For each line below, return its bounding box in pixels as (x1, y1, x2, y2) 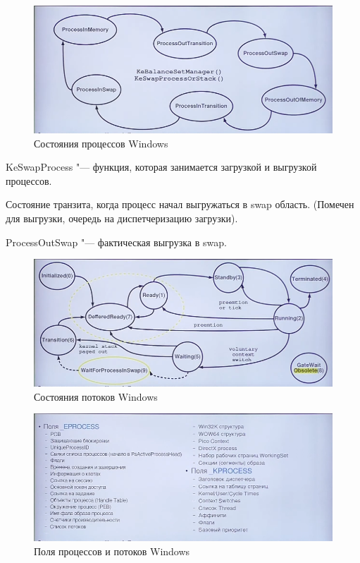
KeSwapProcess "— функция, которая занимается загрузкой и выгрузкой (6, 159, 317, 174)
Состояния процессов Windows (34, 135, 168, 150)
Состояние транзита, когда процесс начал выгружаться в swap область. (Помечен (6, 197, 354, 212)
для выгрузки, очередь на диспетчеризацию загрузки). (6, 211, 238, 226)
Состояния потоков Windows (34, 389, 158, 404)
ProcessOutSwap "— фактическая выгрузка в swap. (6, 234, 227, 249)
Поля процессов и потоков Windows (34, 544, 190, 559)
